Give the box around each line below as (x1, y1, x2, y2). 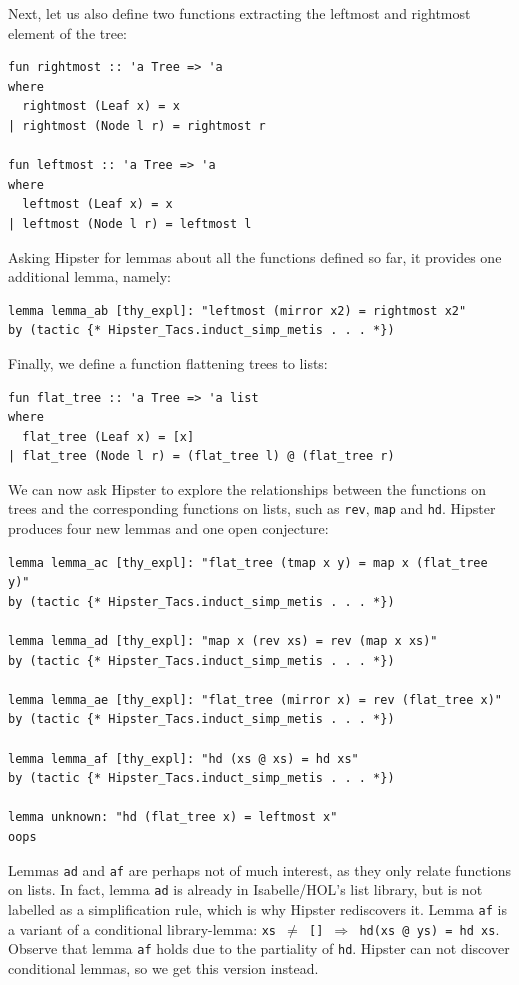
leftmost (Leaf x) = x (22, 197, 173, 212)
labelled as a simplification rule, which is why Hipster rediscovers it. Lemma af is (8, 898, 507, 919)
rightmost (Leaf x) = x (22, 99, 180, 114)
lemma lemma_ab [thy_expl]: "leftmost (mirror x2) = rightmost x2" (8, 303, 467, 318)
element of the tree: (8, 22, 128, 43)
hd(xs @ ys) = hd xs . (359, 918, 500, 939)
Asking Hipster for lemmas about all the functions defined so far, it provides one (8, 246, 502, 267)
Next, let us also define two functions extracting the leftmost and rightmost (8, 3, 471, 23)
